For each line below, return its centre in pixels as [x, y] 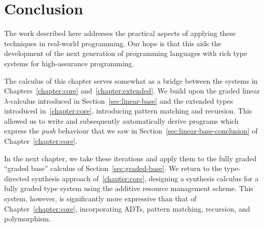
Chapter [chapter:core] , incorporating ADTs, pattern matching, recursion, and [127, 208]
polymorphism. [28, 219]
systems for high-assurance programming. [69, 63]
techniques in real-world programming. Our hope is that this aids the [113, 43]
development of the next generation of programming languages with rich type [126, 53]
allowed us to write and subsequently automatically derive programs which [121, 120]
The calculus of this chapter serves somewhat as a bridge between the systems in [131, 80]
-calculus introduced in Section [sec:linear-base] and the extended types [121, 100]
